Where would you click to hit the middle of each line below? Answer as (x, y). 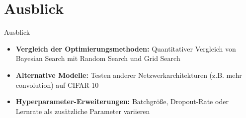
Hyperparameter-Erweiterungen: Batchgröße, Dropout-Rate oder (122, 101)
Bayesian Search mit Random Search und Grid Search (98, 58)
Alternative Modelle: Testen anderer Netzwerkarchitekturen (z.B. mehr (129, 75)
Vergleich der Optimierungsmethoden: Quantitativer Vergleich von (126, 48)
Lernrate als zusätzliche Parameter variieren (83, 111)
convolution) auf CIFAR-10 (57, 85)
